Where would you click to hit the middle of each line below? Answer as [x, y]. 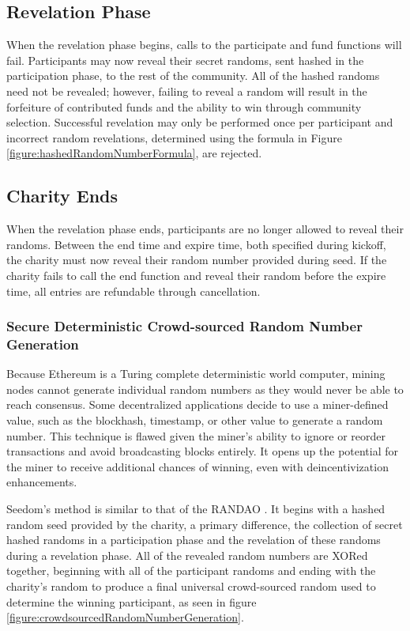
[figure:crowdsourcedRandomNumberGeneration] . [125, 617]
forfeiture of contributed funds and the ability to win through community [184, 106]
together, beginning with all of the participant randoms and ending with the [191, 571]
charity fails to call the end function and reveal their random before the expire [196, 275]
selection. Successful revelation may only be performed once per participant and [200, 122]
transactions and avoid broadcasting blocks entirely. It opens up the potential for [203, 451]
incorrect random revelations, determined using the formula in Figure [174, 137]
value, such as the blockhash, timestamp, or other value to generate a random [195, 420]
